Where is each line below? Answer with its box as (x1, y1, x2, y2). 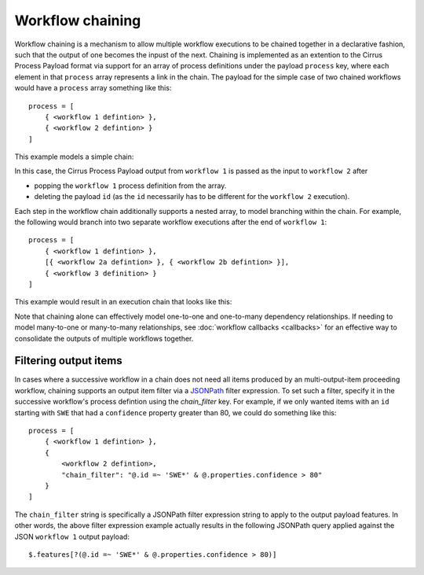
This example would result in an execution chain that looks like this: (14, 297, 232, 307)
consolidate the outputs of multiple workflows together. (14, 334, 194, 343)
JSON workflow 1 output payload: (14, 532, 130, 541)
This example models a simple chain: (14, 152, 134, 161)
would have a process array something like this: (14, 83, 172, 93)
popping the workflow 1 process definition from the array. (34, 181, 227, 190)
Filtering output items (14, 354, 122, 367)
